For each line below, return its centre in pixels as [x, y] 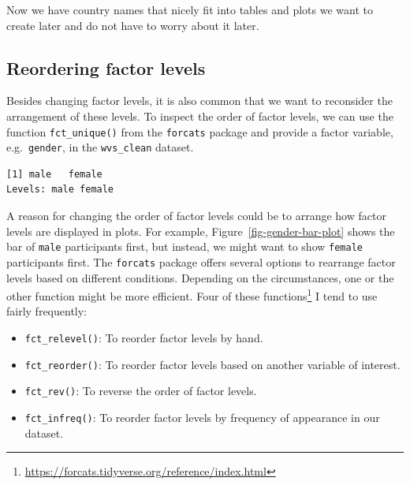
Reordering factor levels [106, 67]
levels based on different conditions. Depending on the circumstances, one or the [200, 277]
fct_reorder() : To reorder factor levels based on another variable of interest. [212, 364]
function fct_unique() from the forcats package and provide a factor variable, [200, 131]
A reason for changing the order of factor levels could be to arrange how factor [196, 216]
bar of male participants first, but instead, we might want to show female [184, 246]
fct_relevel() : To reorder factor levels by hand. [144, 338]
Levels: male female [60, 190]
